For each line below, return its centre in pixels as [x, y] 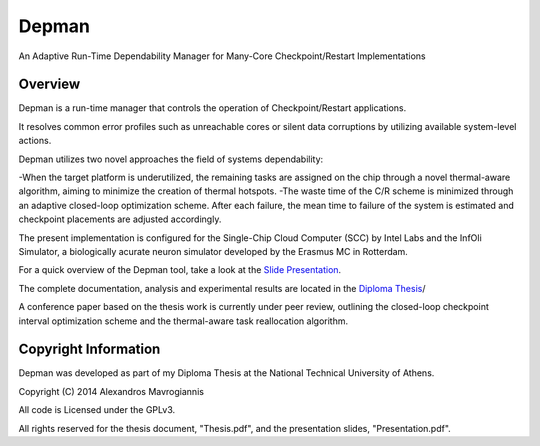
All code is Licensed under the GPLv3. [96, 410]
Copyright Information [89, 349]
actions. [35, 141]
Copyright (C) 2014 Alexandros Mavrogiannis [111, 391]
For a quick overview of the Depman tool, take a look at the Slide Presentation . [180, 270]
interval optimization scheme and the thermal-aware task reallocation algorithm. [183, 321]
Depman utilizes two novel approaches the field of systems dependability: [171, 159]
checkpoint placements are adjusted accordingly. [120, 219]
